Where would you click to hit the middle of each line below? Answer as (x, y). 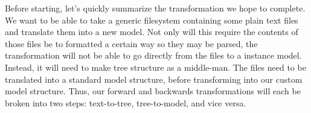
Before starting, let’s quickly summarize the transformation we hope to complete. (155, 8)
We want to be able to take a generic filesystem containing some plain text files (152, 20)
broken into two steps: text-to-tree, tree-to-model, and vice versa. (126, 102)
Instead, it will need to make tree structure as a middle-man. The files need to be (155, 67)
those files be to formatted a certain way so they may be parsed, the (131, 43)
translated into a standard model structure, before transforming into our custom (154, 79)
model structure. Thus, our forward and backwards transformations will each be (153, 91)
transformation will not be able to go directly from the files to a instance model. (153, 55)
